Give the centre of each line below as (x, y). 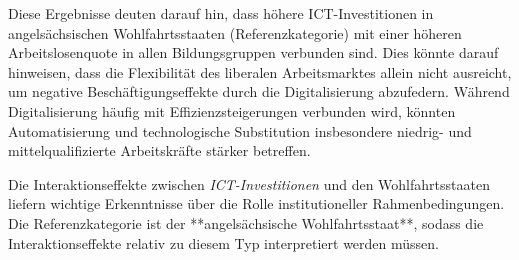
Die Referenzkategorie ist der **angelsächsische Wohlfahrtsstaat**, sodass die (246, 222)
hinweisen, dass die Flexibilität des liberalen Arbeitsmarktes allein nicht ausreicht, (260, 71)
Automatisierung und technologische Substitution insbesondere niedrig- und (240, 130)
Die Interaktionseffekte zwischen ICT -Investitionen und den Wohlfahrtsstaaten (249, 183)
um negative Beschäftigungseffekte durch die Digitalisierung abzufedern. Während (259, 91)
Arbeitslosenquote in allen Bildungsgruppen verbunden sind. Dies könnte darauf (253, 52)
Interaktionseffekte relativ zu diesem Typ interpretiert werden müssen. (224, 242)
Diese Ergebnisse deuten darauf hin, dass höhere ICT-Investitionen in (221, 13)
